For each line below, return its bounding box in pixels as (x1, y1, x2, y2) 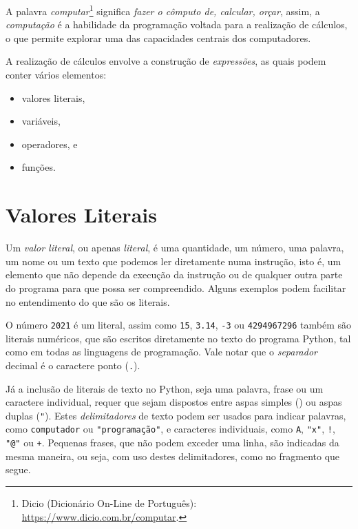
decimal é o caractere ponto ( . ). (6, 357, 140, 372)
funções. (21, 160, 56, 174)
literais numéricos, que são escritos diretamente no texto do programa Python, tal (6, 331, 351, 345)
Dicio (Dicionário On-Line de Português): (21, 495, 197, 510)
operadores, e (21, 136, 78, 151)
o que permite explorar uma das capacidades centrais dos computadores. (6, 30, 311, 45)
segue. (6, 462, 31, 477)
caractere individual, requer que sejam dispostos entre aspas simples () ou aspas (6, 395, 342, 409)
